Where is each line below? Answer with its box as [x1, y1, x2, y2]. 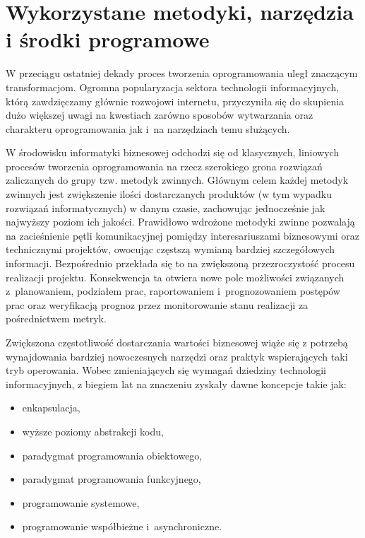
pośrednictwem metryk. [6, 311, 107, 326]
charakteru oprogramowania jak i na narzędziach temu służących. [6, 121, 290, 136]
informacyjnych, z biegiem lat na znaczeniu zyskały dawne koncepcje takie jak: [6, 376, 347, 391]
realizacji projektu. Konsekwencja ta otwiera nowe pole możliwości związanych [6, 269, 345, 284]
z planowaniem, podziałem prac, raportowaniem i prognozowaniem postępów [6, 283, 340, 298]
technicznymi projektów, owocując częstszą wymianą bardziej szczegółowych [6, 242, 335, 257]
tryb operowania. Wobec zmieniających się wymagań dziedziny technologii [6, 363, 326, 378]
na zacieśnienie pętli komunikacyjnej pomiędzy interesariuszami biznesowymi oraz [6, 228, 359, 242]
